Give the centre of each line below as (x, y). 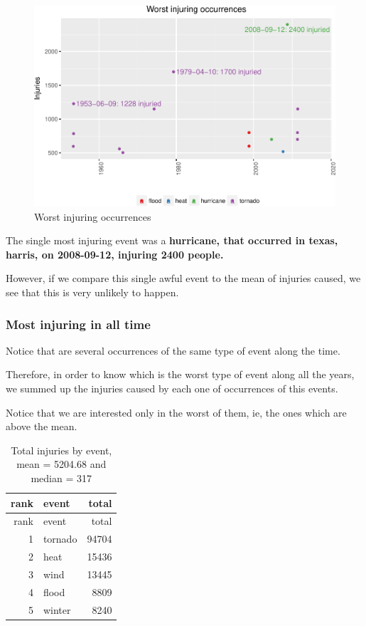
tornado (60, 539)
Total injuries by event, (61, 450)
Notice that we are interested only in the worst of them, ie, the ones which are (176, 412)
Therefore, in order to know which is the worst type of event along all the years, (180, 374)
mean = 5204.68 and (61, 464)
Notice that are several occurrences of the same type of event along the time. (173, 350)
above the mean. (42, 426)
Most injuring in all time (78, 324)
